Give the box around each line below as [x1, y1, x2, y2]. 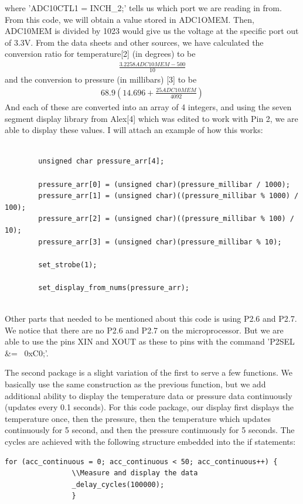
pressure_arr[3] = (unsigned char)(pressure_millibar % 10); [38, 237, 282, 246]
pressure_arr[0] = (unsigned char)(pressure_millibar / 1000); [38, 180, 290, 189]
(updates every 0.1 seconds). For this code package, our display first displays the [5, 401, 294, 413]
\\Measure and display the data [72, 469, 198, 478]
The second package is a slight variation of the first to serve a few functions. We [5, 366, 292, 379]
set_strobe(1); [38, 260, 97, 269]
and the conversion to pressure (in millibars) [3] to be [5, 73, 197, 86]
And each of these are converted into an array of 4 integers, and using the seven [5, 100, 292, 113]
